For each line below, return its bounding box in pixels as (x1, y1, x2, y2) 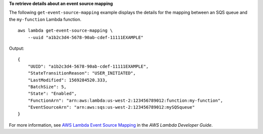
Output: (9, 45, 24, 51)
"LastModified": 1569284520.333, (27, 77, 108, 83)
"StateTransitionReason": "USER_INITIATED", (27, 71, 136, 76)
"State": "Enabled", (27, 91, 77, 96)
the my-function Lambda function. (9, 16, 82, 22)
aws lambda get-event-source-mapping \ (18, 28, 113, 34)
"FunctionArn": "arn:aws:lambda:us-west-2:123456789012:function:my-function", (27, 97, 224, 103)
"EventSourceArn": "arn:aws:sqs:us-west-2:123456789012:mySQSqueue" (27, 105, 195, 110)
